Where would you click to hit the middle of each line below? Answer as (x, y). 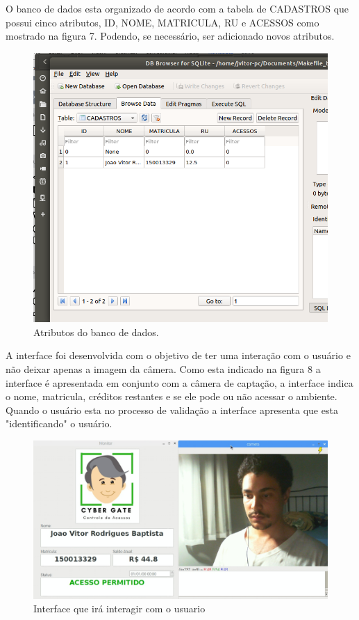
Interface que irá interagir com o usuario (119, 609)
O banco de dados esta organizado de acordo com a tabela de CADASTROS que (177, 8)
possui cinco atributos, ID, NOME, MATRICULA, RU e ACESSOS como (162, 22)
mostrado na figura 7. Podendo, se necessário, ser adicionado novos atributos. (170, 36)
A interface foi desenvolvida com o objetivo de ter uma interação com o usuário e (178, 355)
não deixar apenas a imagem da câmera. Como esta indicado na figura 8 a (163, 369)
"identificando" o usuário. (59, 423)
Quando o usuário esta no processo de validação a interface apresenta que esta (172, 410)
